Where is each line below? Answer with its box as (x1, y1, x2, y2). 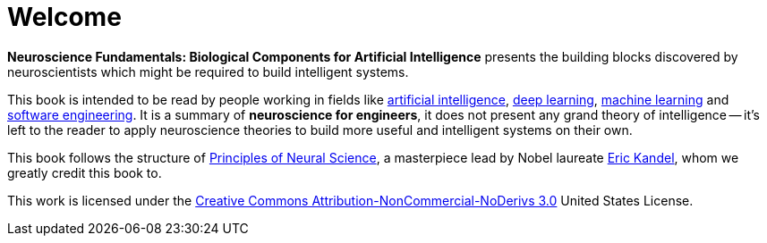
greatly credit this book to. (7, 164, 162, 180)
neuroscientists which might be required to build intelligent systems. (7, 63, 409, 80)
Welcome (7, 2, 122, 32)
